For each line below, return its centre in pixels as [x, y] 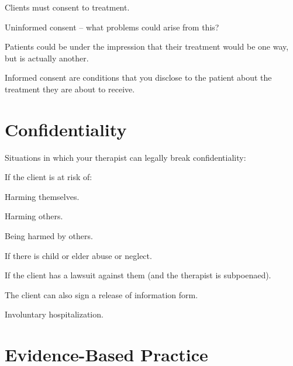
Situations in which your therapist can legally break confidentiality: [125, 157]
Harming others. [34, 216]
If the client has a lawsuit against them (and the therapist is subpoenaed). [138, 275]
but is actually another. [47, 58]
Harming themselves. [42, 196]
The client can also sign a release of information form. [101, 294]
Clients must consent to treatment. [67, 7]
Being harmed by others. [49, 236]
